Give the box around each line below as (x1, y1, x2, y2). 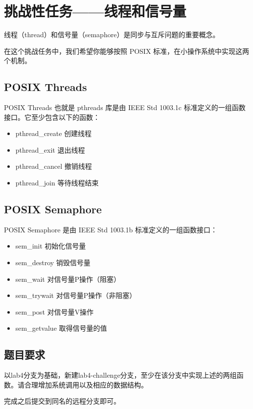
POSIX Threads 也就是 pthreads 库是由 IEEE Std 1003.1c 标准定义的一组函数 (4, 102, 246, 113)
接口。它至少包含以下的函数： (4, 112, 100, 122)
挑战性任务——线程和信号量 (4, 1, 186, 21)
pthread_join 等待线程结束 (15, 178, 99, 188)
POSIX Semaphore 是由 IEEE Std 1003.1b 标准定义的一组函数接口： (4, 224, 218, 234)
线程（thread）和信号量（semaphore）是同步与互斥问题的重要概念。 (4, 29, 220, 40)
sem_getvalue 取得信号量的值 (15, 323, 107, 333)
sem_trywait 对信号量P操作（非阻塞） (15, 290, 137, 300)
